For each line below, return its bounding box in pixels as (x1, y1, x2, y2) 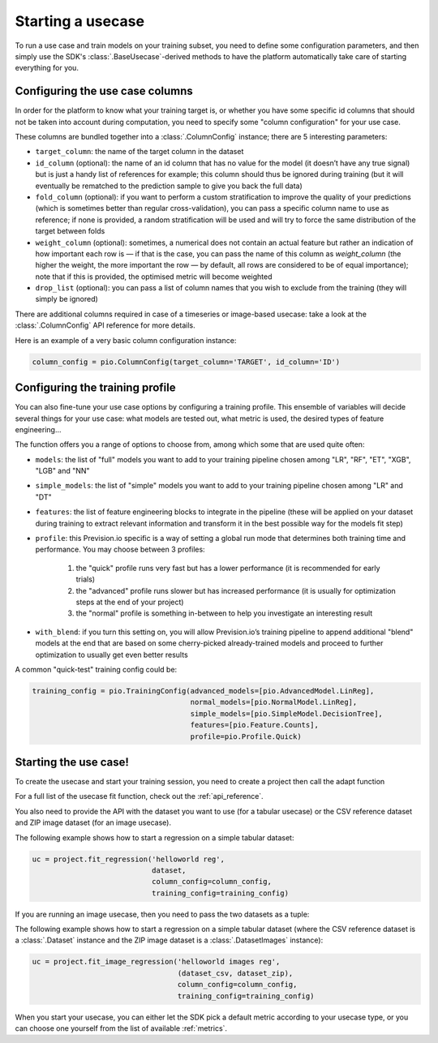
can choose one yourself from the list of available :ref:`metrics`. (15, 1024, 227, 1033)
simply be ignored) (35, 294, 99, 304)
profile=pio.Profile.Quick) (190, 732, 302, 741)
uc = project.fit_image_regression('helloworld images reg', (32, 957, 281, 967)
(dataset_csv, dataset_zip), (177, 968, 294, 977)
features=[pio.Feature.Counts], (190, 720, 320, 730)
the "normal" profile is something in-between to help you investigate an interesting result (75, 608, 373, 618)
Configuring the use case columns (15, 84, 194, 98)
